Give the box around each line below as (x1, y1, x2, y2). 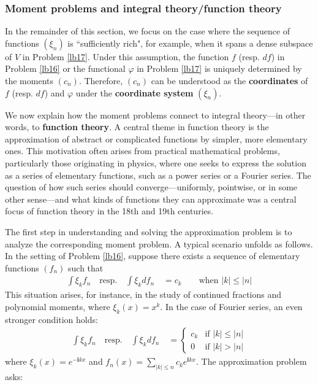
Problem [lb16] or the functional (5, 62, 126, 75)
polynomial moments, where (5, 300, 110, 313)
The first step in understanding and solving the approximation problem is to (5, 225, 292, 238)
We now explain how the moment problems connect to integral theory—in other (5, 108, 306, 121)
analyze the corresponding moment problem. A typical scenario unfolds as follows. (5, 237, 313, 250)
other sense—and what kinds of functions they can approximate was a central (5, 192, 297, 205)
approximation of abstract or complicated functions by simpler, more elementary (5, 132, 308, 145)
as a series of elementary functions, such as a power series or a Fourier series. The (5, 168, 311, 181)
